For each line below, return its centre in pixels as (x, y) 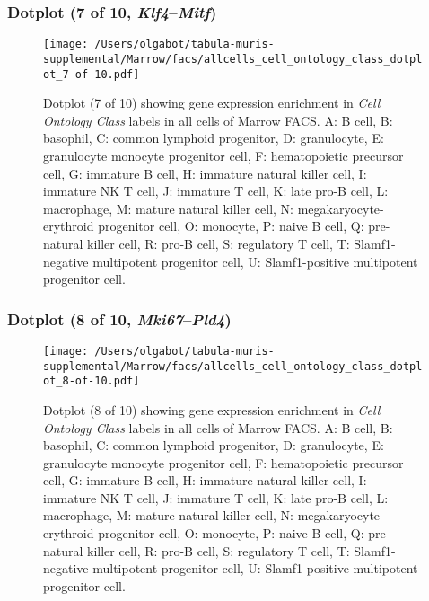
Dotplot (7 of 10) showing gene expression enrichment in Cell (212, 103)
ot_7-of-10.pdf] (92, 74)
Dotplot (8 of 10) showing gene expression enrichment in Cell (212, 409)
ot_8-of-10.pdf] (92, 381)
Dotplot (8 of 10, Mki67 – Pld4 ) (119, 318)
